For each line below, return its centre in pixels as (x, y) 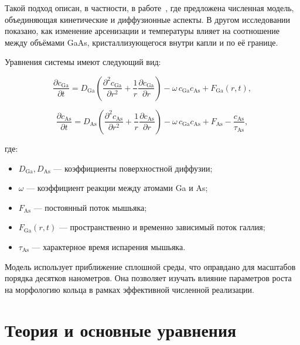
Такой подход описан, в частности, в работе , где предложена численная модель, (149, 8)
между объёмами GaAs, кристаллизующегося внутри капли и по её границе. (142, 42)
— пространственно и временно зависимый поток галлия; (162, 227)
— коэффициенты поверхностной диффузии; (133, 168)
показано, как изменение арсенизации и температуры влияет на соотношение (142, 31)
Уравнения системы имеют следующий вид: (83, 62)
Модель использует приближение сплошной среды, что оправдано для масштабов (150, 266)
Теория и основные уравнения (121, 329)
